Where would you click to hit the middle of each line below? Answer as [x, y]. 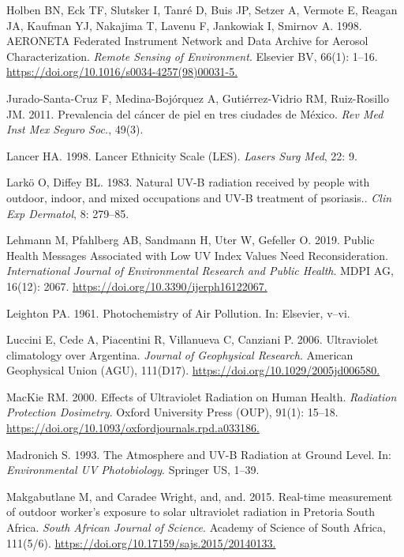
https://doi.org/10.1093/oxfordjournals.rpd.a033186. [133, 428]
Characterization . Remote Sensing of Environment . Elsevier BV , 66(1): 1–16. [192, 56]
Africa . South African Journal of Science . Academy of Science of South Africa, [196, 527]
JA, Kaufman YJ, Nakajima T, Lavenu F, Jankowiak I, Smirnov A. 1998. [184, 25]
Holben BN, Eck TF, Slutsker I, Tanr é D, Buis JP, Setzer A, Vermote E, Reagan [202, 9]
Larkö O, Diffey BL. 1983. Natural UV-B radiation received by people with [188, 182]
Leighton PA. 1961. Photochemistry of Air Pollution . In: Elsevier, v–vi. [178, 312]
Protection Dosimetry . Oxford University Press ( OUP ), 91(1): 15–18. [172, 412]
